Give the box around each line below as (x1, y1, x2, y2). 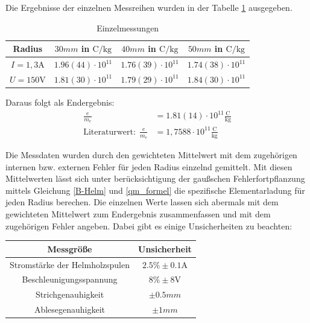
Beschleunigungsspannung (22, 273, 118, 286)
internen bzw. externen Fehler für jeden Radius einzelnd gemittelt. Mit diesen (5, 160, 293, 173)
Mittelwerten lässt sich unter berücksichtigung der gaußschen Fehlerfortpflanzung (5, 172, 305, 185)
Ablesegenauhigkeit (34, 303, 106, 316)
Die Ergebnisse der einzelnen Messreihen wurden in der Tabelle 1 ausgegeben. (5, 1, 293, 13)
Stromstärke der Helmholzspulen (10, 258, 130, 270)
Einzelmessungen (96, 21, 159, 34)
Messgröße (47, 242, 92, 255)
